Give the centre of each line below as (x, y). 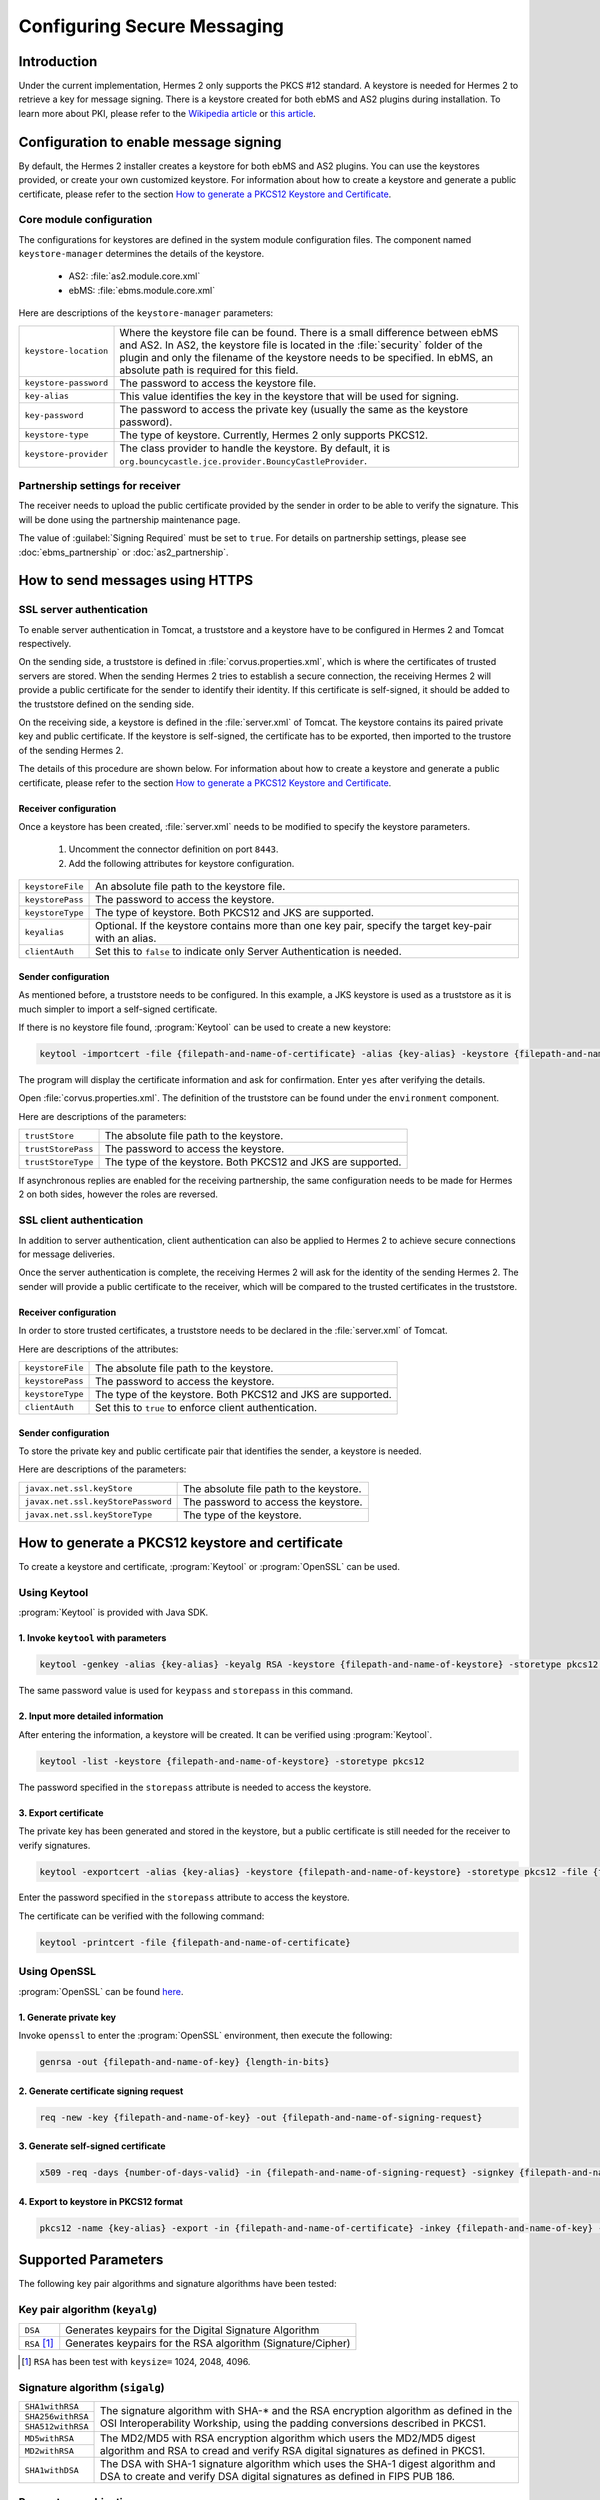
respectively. (45, 644)
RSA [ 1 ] (39, 2343)
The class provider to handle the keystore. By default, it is (255, 448)
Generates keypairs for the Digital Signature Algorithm (192, 2330)
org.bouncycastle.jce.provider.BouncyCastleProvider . (243, 460)
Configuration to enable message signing (150, 141)
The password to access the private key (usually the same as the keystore (294, 409)
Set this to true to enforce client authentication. (206, 1407)
